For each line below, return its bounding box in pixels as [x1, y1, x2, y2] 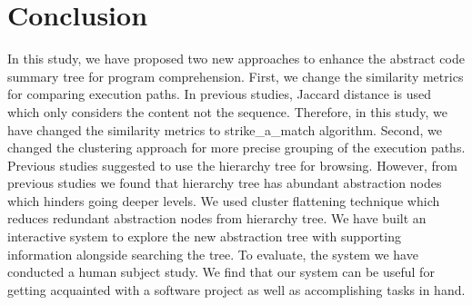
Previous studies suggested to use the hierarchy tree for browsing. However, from [7, 155, 457, 174]
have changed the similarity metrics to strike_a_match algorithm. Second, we [7, 120, 442, 139]
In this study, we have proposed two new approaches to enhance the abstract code [7, 49, 465, 68]
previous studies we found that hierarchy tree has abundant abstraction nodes [7, 173, 442, 192]
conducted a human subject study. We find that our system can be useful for [7, 262, 435, 281]
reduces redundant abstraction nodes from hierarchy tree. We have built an [7, 209, 427, 228]
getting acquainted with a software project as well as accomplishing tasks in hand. [7, 280, 466, 299]
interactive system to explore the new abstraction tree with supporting [7, 227, 401, 246]
